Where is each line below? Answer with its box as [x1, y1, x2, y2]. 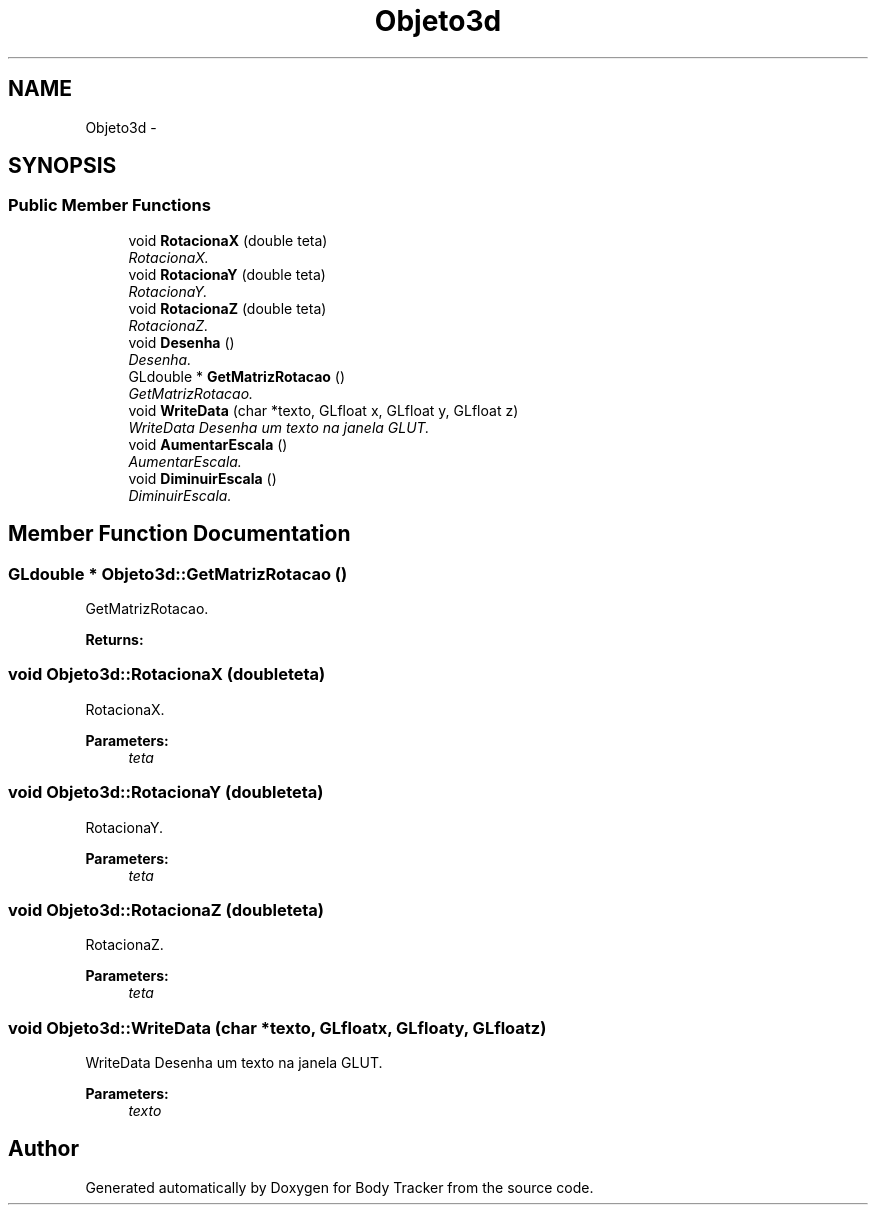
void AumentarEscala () [128, 435, 288, 453]
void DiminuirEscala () [128, 469, 277, 487]
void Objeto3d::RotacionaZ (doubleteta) [8, 899, 324, 920]
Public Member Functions [8, 195, 211, 216]
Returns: [85, 631, 144, 649]
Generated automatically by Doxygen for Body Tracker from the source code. [85, 1178, 594, 1196]
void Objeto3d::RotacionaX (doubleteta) [8, 664, 326, 685]
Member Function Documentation [8, 521, 351, 547]
